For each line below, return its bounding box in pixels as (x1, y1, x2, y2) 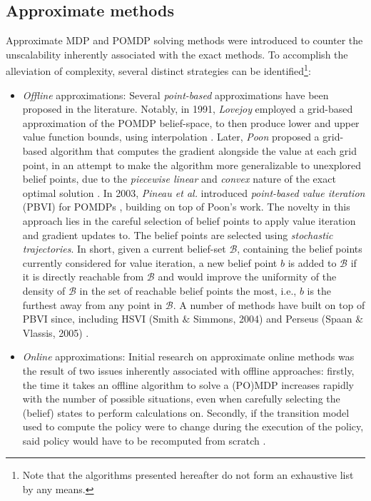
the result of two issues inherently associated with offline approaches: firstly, (22, 363, 355, 378)
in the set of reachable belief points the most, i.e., (79, 283, 297, 298)
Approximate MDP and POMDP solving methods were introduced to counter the (6, 33, 363, 48)
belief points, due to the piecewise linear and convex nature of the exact (22, 171, 336, 186)
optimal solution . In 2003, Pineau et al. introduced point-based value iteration (22, 185, 365, 200)
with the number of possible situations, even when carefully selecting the (22, 391, 340, 406)
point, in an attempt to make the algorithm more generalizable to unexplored (22, 157, 362, 172)
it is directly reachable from (22, 269, 144, 284)
